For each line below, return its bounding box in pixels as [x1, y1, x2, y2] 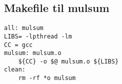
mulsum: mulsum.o [4, 49, 61, 57]
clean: [4, 66, 25, 73]
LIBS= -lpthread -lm [4, 32, 72, 40]
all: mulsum [4, 24, 43, 32]
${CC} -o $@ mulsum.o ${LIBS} [18, 57, 119, 65]
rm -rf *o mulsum [18, 74, 76, 82]
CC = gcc [4, 41, 33, 48]
